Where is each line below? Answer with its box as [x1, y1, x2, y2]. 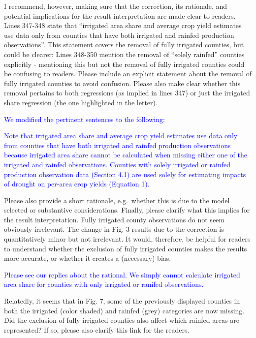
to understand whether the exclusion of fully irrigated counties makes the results [4, 243, 247, 253]
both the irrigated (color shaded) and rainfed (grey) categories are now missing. [4, 305, 245, 315]
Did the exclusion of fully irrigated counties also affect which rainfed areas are [4, 315, 239, 325]
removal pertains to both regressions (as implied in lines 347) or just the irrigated [4, 88, 250, 98]
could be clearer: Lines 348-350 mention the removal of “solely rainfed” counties [4, 49, 245, 59]
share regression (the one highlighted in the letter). [4, 97, 158, 107]
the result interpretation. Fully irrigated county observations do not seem [4, 214, 224, 224]
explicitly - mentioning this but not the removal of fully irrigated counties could [4, 59, 245, 69]
